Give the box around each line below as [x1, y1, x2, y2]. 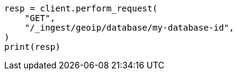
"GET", [24, 13, 56, 23]
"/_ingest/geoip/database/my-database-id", [24, 23, 235, 32]
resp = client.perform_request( [4, 4, 158, 13]
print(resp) [4, 42, 61, 52]
